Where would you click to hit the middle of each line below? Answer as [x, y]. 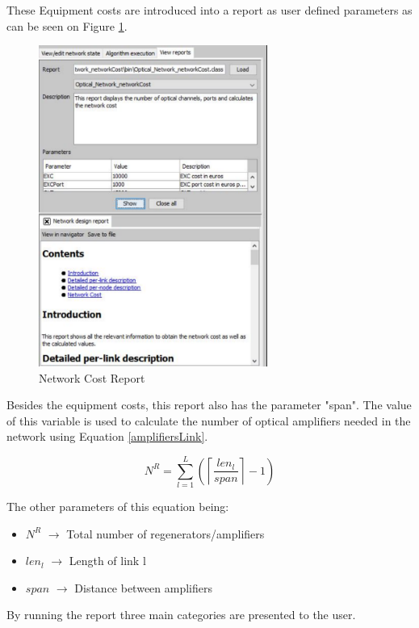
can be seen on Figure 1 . [67, 25]
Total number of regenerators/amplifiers [166, 533]
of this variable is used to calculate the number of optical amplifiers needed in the [209, 420]
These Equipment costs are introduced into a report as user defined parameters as [209, 10]
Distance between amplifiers [144, 587]
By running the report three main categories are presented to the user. [181, 615]
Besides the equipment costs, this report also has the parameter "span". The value [209, 405]
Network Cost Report [92, 377]
